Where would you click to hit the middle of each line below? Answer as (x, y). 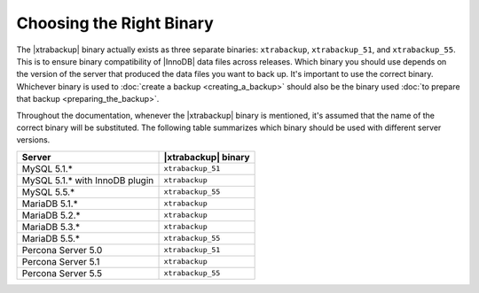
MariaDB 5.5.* (51, 238)
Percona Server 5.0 (62, 250)
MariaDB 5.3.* (51, 227)
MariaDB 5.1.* (50, 204)
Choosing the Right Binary (115, 23)
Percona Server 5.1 (61, 261)
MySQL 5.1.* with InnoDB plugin (88, 180)
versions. (33, 140)
